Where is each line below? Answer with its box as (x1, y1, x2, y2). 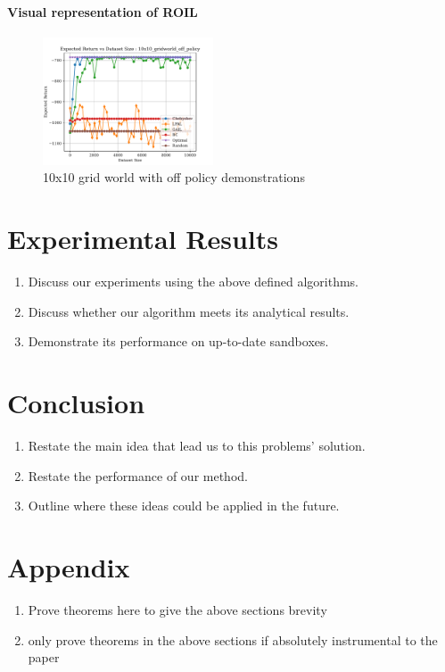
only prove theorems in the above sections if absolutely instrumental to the (28, 630, 438, 649)
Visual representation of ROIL (7, 2, 198, 21)
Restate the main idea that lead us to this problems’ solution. (28, 436, 366, 455)
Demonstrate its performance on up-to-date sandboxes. (28, 332, 329, 351)
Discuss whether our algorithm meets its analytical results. (28, 302, 350, 320)
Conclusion (7, 385, 145, 421)
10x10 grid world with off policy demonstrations (43, 168, 305, 187)
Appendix (7, 549, 130, 585)
